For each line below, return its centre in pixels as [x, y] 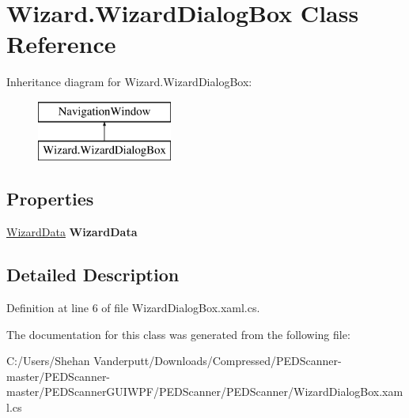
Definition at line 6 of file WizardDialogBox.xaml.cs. [133, 308]
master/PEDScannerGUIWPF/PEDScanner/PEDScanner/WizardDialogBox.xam [205, 392]
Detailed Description [93, 275]
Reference [61, 44]
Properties [50, 199]
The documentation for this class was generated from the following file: [178, 334]
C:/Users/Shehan [48, 361]
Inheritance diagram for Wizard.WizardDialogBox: [129, 82]
